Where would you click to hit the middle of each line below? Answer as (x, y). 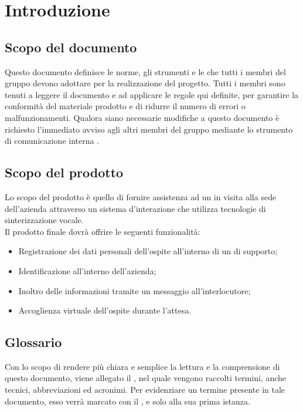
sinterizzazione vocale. (44, 220)
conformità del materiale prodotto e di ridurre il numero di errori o (125, 106)
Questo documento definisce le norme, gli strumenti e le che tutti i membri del (145, 71)
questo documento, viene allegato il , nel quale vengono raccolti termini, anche (146, 378)
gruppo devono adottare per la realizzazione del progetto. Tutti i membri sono (145, 83)
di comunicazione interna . (52, 141)
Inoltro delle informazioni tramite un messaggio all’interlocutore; (135, 290)
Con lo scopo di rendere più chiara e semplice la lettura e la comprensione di (142, 366)
